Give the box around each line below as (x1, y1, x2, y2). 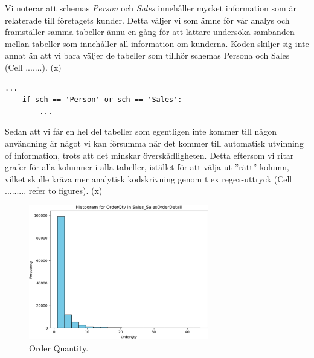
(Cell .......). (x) (5, 60, 62, 73)
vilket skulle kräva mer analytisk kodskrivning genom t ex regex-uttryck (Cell (5, 172, 292, 185)
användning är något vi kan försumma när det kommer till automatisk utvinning (5, 136, 304, 149)
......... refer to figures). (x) (5, 184, 103, 197)
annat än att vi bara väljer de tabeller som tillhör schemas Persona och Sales (5, 49, 290, 62)
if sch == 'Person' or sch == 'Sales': (22, 95, 182, 104)
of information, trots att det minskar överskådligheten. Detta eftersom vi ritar (5, 149, 294, 161)
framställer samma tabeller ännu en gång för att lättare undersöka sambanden (5, 25, 295, 38)
